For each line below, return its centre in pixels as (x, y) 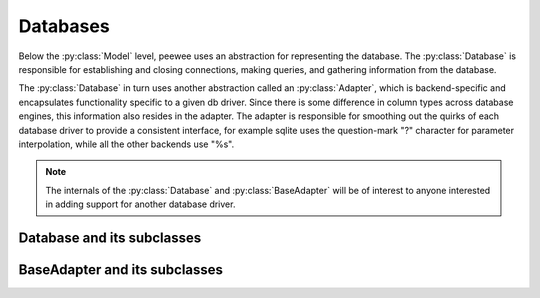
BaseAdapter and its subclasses (121, 269)
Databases (64, 26)
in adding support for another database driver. (140, 204)
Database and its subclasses (110, 237)
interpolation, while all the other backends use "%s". (126, 144)
